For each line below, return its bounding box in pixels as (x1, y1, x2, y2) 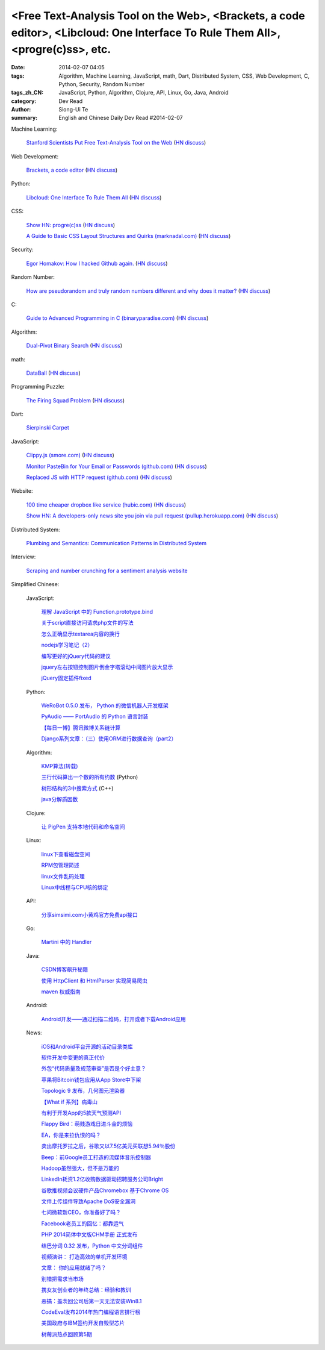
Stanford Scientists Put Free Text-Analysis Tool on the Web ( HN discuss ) (26, 139, 206, 146)
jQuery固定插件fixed (41, 675, 91, 682)
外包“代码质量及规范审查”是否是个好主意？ (41, 1065, 147, 1072)
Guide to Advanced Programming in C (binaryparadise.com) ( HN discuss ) (26, 314, 209, 322)
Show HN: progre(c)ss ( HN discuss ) (26, 221, 116, 228)
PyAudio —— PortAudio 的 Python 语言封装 (41, 713, 149, 720)
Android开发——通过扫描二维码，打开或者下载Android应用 (41, 1015, 186, 1022)
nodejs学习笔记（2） (41, 642, 93, 649)
